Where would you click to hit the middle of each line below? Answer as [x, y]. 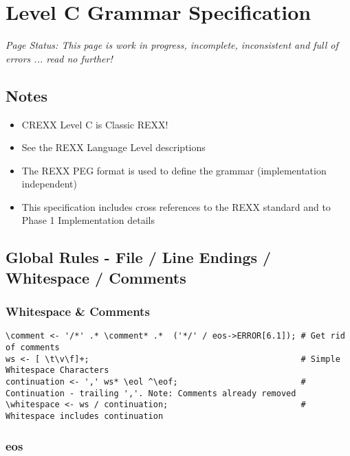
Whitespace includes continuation [85, 417]
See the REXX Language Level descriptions [113, 147]
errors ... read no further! [59, 58]
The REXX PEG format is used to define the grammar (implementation [174, 170]
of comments [33, 348]
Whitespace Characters [57, 370]
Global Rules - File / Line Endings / [139, 257]
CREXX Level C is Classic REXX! [95, 124]
